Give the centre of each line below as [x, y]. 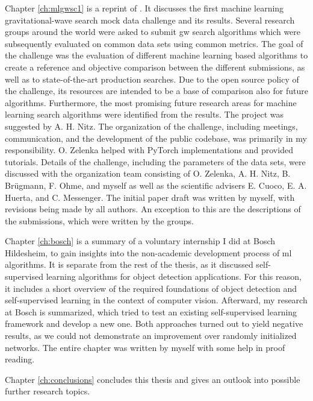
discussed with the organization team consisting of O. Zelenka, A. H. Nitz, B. [148, 173]
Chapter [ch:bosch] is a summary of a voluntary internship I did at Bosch [140, 241]
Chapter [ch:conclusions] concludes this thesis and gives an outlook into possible [153, 379]
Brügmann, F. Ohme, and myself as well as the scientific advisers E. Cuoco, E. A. [156, 185]
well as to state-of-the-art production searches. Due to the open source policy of [152, 79]
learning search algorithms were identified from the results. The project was [144, 114]
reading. [20, 359]
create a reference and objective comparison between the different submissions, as [155, 67]
